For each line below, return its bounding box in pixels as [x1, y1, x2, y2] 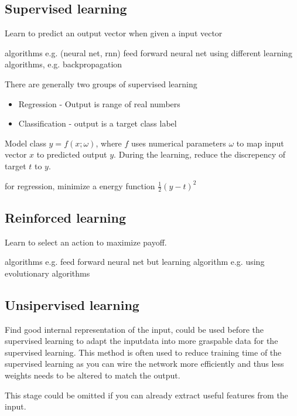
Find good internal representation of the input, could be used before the [5, 323, 264, 335]
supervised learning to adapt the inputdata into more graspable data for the [5, 335, 278, 347]
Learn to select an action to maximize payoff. [5, 236, 167, 248]
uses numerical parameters [131, 137, 226, 149]
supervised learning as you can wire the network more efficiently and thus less [5, 357, 284, 370]
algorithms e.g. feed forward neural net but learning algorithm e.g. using [5, 255, 265, 268]
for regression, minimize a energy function [5, 179, 155, 192]
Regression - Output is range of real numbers [18, 97, 180, 110]
